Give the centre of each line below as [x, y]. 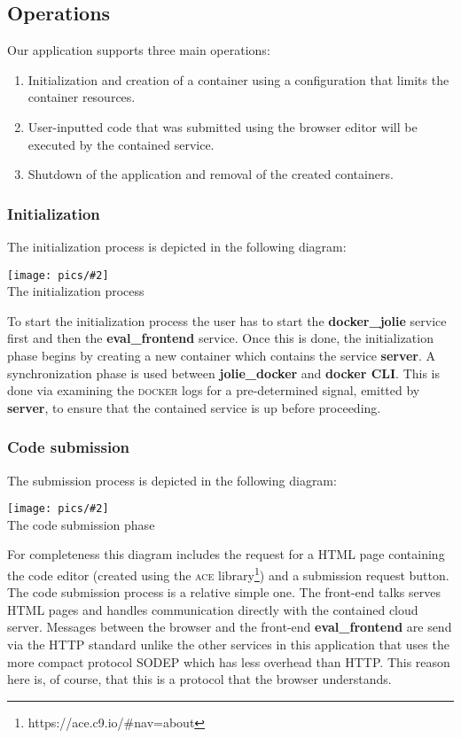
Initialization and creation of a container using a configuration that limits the [238, 79]
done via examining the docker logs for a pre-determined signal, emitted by [214, 390]
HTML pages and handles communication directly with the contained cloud [213, 609]
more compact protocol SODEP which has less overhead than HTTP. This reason [229, 661]
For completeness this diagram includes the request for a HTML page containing [226, 554]
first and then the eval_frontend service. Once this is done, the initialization [220, 338]
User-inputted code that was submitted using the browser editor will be [223, 126]
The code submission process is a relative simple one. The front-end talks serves [224, 592]
